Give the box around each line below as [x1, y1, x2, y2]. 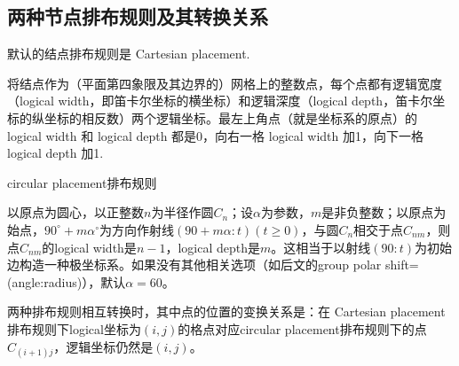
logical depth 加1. [7, 144, 104, 162]
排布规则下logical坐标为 [7, 319, 141, 338]
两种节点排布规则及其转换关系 [7, 3, 268, 30]
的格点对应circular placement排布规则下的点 [178, 319, 427, 338]
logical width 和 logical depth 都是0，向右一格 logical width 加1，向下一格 [7, 126, 424, 144]
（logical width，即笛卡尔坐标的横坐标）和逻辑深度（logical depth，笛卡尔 [7, 91, 433, 110]
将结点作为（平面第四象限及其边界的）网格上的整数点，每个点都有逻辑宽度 [7, 74, 442, 92]
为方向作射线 [99, 220, 175, 238]
